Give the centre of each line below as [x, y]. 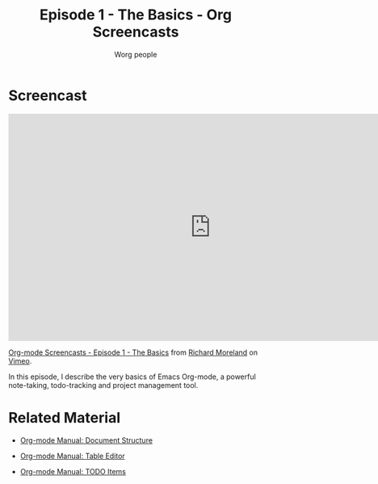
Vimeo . [20, 360]
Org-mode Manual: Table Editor [72, 456]
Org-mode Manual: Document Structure [86, 440]
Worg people [136, 54]
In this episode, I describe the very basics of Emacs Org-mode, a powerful [132, 377]
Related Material [65, 417]
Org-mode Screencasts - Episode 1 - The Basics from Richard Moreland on [133, 352]
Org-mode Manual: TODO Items [73, 471]
